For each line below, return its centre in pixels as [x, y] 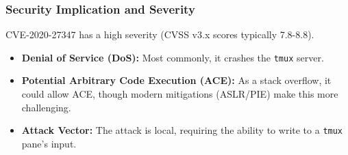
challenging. [46, 107]
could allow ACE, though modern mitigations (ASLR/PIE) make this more [180, 94]
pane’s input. [49, 143]
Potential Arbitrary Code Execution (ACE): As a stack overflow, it [176, 80]
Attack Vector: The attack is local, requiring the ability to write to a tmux [182, 130]
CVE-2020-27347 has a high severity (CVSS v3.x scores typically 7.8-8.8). [160, 34]
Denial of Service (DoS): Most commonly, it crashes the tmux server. [173, 57]
